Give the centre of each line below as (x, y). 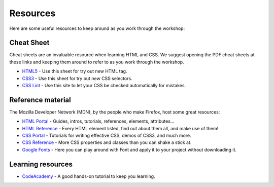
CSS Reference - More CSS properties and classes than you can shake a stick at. (107, 142)
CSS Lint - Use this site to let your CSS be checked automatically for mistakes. (104, 86)
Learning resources (41, 164)
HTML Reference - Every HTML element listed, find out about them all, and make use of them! (120, 128)
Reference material (40, 100)
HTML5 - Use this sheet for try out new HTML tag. (75, 71)
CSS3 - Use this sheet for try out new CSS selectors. (77, 78)
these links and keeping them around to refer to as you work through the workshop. (97, 62)
